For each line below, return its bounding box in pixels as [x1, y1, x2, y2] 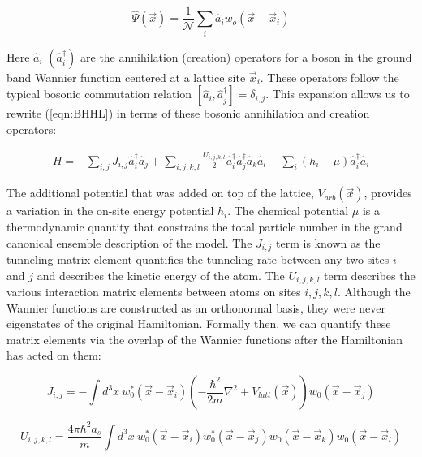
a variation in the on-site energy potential [6, 202, 214, 219]
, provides [364, 184, 412, 201]
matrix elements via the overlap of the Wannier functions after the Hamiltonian [6, 330, 403, 347]
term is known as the [276, 234, 381, 251]
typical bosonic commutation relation [6, 85, 192, 102]
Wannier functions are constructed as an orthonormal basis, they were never [6, 299, 385, 316]
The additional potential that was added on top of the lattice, [6, 184, 314, 201]
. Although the [337, 283, 411, 300]
